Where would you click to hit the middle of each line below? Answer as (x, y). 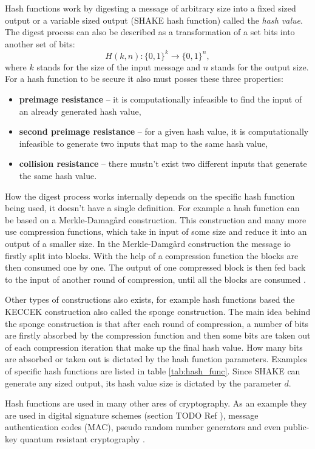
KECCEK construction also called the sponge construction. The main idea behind (158, 311)
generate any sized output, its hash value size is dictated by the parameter (143, 383)
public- (296, 427)
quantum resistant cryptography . (83, 438)
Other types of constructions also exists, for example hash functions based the (150, 299)
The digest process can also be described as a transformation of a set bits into (150, 32)
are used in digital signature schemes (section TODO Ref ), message (132, 415)
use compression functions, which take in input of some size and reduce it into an (156, 231)
